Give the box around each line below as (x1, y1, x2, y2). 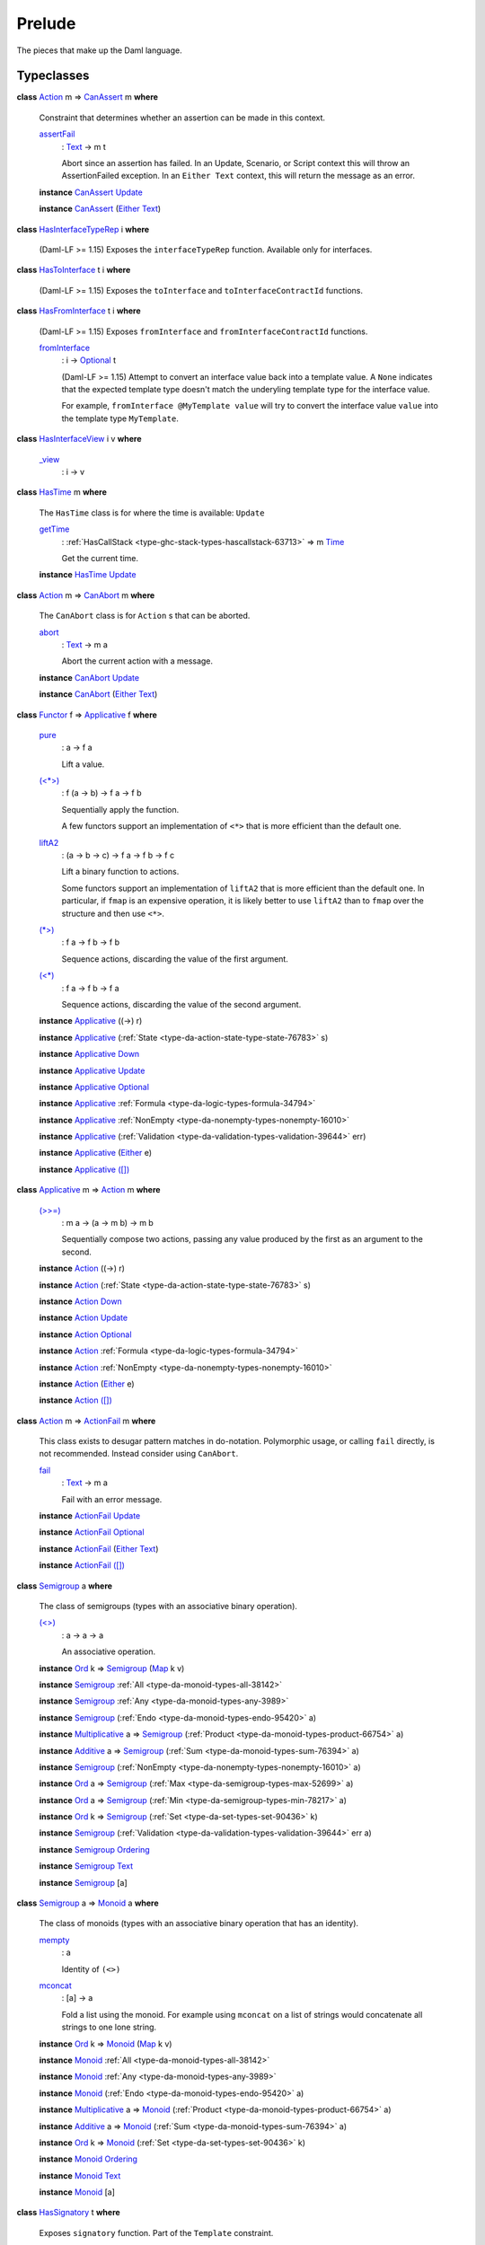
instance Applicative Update (39, 1065, 145, 1076)
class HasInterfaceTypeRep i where (16, 224, 150, 234)
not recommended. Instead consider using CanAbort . (39, 1448, 239, 1459)
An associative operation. (61, 1646, 156, 1657)
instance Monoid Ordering (39, 2153, 138, 2164)
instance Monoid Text (39, 2170, 121, 2181)
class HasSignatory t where (16, 2207, 120, 2218)
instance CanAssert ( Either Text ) (39, 203, 162, 215)
